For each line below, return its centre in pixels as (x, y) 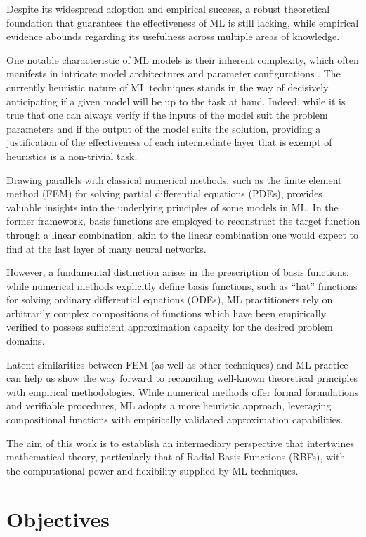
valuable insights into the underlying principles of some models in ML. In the (172, 207)
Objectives (58, 518)
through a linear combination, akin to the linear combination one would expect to (183, 234)
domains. (26, 341)
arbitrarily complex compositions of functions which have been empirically (166, 313)
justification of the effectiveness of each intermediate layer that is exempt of (169, 142)
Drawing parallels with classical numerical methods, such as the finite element (174, 179)
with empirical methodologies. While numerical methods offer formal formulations (183, 391)
